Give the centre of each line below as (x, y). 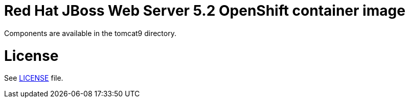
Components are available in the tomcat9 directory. (90, 33)
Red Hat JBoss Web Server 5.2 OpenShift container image (205, 11)
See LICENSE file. (34, 78)
